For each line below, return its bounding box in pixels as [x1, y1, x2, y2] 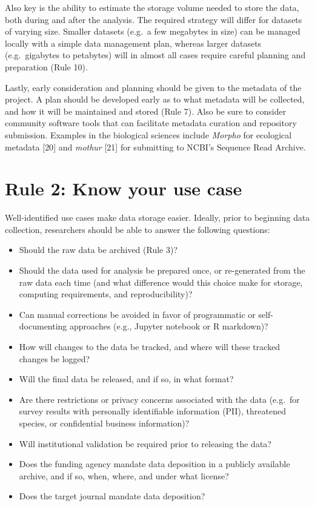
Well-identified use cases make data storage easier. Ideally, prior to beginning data [5, 211, 310, 224]
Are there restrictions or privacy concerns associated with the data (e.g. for [19, 393, 300, 405]
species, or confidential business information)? [19, 416, 190, 429]
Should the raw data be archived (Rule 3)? [19, 243, 178, 256]
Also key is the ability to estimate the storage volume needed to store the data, [5, 1, 299, 13]
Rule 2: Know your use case [5, 176, 242, 201]
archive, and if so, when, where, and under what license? [19, 469, 229, 482]
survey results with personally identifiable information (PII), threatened [19, 405, 286, 417]
